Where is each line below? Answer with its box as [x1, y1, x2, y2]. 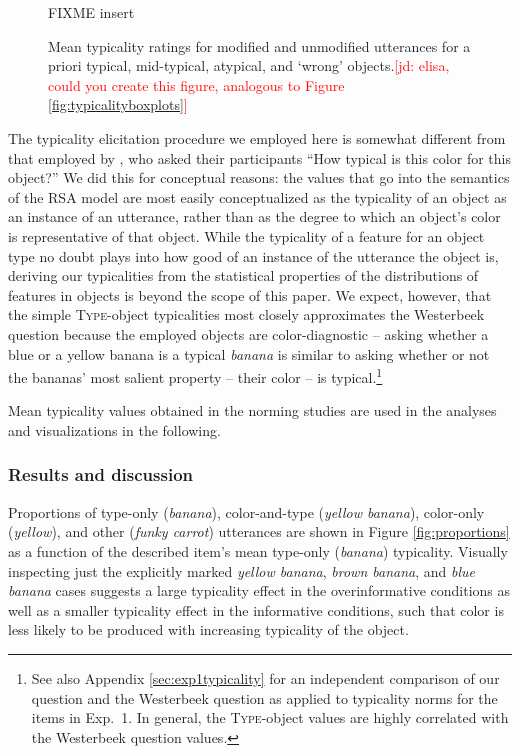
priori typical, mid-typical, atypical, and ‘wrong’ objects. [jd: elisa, [48, 55, 450, 76]
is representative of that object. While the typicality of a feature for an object [8, 225, 485, 246]
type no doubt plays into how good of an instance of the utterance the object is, [8, 245, 499, 266]
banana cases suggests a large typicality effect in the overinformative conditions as [8, 580, 511, 601]
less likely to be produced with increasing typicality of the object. [8, 619, 409, 640]
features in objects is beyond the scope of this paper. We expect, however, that [8, 284, 492, 305]
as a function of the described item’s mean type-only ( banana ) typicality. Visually [8, 540, 508, 561]
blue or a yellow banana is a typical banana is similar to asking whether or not [8, 343, 490, 364]
